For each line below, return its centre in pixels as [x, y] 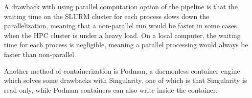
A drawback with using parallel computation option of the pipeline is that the [121, 6]
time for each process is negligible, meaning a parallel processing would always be [126, 45]
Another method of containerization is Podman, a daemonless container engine [122, 70]
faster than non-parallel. [40, 54]
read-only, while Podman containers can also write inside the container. [111, 89]
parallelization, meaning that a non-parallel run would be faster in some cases [121, 26]
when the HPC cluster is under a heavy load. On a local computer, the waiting [122, 35]
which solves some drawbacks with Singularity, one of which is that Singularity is [126, 80]
